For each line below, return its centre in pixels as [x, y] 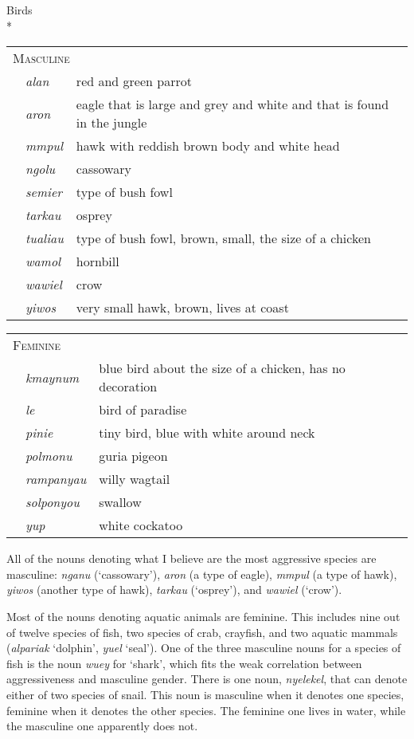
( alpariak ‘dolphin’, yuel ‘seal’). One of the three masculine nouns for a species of [204, 648]
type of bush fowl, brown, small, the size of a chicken [223, 238]
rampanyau [56, 479]
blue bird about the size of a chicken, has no [222, 368]
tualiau [45, 238]
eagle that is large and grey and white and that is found [232, 104]
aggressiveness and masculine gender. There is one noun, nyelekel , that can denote [207, 679]
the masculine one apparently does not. [102, 726]
